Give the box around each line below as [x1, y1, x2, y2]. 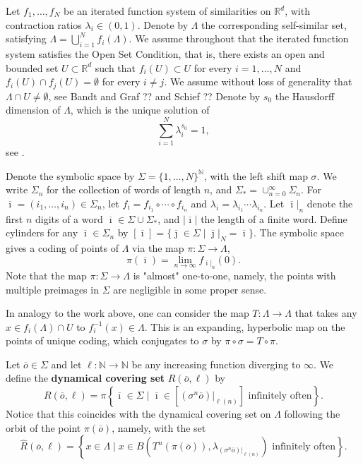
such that [95, 60, 136, 75]
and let [51, 356, 82, 371]
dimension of [6, 102, 61, 117]
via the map [132, 240, 184, 255]
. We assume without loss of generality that [164, 74, 352, 89]
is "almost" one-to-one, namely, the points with [133, 267, 336, 282]
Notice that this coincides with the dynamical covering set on [6, 406, 271, 421]
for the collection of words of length [47, 182, 201, 197]
